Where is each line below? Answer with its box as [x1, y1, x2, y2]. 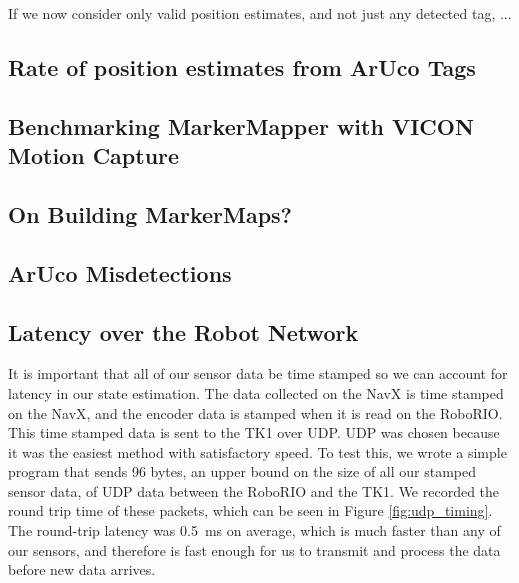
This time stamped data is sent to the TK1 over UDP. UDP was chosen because [8, 422, 500, 443]
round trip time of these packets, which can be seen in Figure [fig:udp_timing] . [8, 500, 493, 521]
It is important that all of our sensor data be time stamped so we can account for [8, 363, 508, 384]
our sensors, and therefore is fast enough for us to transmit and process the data [8, 539, 501, 560]
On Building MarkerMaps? [8, 198, 293, 229]
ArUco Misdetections [8, 257, 232, 288]
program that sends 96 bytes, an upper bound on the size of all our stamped [8, 461, 477, 482]
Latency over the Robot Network [8, 316, 359, 347]
